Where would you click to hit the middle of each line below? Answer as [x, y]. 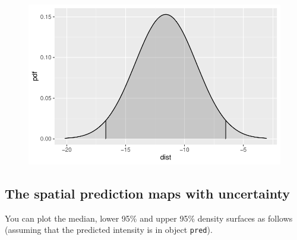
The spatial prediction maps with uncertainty [147, 193]
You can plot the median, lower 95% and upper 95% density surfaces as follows [149, 218]
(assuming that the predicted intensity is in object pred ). [109, 230]
